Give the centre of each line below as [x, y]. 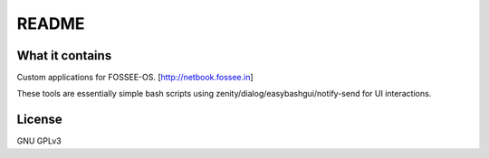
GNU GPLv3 [39, 141]
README [51, 23]
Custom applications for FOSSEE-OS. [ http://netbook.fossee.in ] [135, 78]
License [39, 120]
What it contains [64, 56]
